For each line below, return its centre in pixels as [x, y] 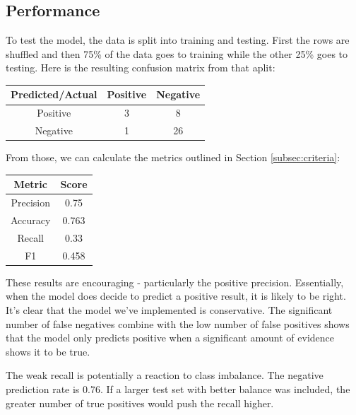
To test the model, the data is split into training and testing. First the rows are [178, 40]
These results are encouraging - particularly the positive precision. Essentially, [175, 282]
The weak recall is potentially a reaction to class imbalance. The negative [165, 375]
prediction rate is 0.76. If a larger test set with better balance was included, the [178, 388]
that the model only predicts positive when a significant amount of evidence [170, 338]
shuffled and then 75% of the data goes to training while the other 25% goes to [177, 53]
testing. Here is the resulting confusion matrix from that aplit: [141, 68]
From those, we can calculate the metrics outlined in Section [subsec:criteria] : [173, 157]
